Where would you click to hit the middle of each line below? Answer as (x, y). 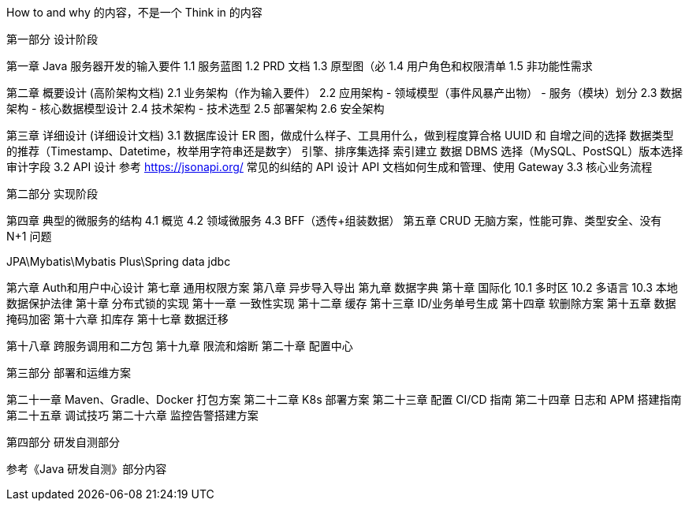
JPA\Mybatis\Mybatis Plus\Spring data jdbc (119, 261)
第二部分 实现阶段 (52, 194)
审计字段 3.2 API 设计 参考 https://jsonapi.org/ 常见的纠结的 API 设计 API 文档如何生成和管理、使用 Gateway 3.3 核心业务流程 (330, 167)
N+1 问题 (29, 236)
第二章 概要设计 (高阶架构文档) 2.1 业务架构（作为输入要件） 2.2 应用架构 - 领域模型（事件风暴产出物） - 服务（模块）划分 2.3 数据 (344, 93)
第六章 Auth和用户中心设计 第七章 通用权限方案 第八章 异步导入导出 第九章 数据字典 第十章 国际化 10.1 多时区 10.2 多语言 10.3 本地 (342, 287)
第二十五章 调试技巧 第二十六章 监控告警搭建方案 (132, 415)
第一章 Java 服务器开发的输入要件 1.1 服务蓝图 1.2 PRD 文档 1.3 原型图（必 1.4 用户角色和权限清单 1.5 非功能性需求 (300, 66)
